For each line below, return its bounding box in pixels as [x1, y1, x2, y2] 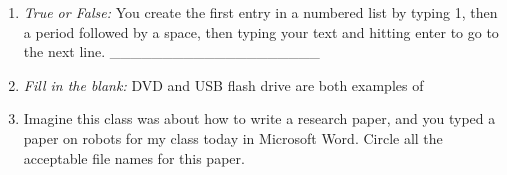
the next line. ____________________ [23, 41, 320, 62]
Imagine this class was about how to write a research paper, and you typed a [23, 108, 496, 129]
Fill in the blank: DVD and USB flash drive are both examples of [23, 74, 424, 95]
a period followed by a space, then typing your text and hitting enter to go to [23, 21, 499, 42]
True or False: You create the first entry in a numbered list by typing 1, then [23, 2, 498, 22]
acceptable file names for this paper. [23, 147, 245, 168]
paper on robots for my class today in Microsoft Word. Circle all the [23, 127, 443, 148]
